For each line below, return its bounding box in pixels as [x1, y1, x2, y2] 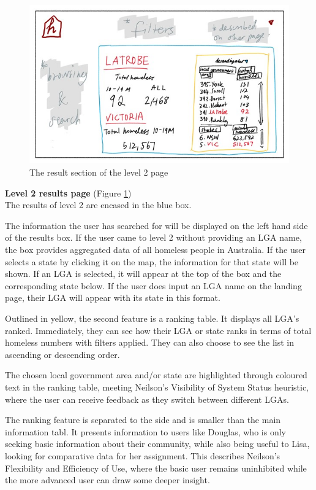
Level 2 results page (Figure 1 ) [5, 186, 132, 199]
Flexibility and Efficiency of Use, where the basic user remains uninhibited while [5, 461, 307, 474]
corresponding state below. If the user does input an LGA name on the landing [5, 279, 302, 292]
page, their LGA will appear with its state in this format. [5, 291, 220, 304]
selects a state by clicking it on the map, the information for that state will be [5, 255, 299, 268]
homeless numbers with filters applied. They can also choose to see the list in [5, 336, 294, 349]
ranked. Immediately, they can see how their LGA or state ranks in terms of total [5, 324, 312, 336]
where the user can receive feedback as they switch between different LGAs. [5, 392, 289, 405]
